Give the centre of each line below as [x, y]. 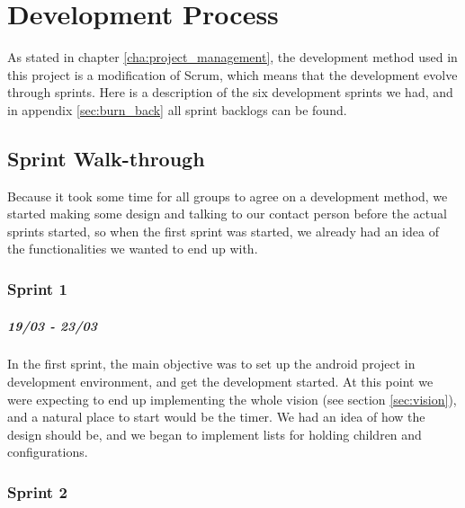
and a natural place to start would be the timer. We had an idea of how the [216, 417]
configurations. [48, 452]
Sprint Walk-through [106, 158]
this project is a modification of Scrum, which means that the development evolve [232, 74]
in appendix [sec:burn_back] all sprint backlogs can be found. [177, 109]
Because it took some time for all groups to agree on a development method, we [228, 196]
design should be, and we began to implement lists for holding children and [215, 434]
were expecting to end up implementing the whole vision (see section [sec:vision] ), [232, 399]
